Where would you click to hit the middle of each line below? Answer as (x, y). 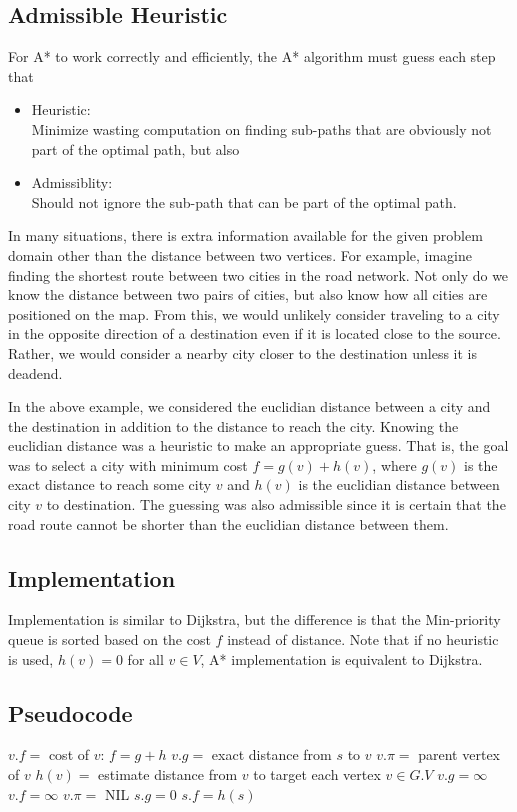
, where (394, 464)
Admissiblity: (72, 182)
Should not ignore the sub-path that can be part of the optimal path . (244, 201)
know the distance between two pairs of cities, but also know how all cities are (248, 294)
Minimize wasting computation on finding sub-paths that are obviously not (261, 128)
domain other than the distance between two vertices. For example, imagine (240, 254)
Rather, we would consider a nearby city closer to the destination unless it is (242, 352)
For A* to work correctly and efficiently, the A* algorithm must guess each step (252, 56)
